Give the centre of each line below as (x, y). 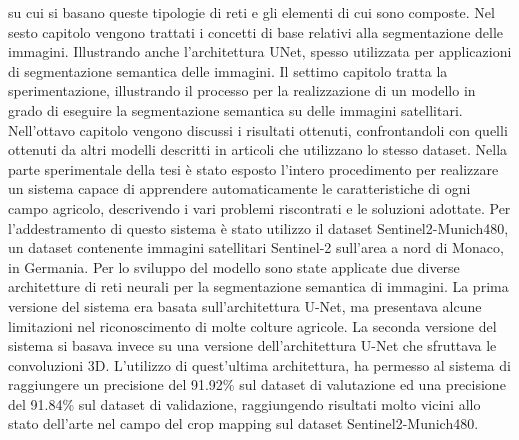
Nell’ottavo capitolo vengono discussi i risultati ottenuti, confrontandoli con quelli (258, 129)
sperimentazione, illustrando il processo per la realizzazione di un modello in (242, 90)
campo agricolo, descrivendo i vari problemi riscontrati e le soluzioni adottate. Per (259, 207)
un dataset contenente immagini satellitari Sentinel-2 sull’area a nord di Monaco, (256, 247)
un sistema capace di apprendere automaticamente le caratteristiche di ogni (239, 188)
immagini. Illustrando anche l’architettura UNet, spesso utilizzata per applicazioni (260, 51)
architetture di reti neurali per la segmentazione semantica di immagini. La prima (258, 286)
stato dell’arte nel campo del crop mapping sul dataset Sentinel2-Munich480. (243, 423)
